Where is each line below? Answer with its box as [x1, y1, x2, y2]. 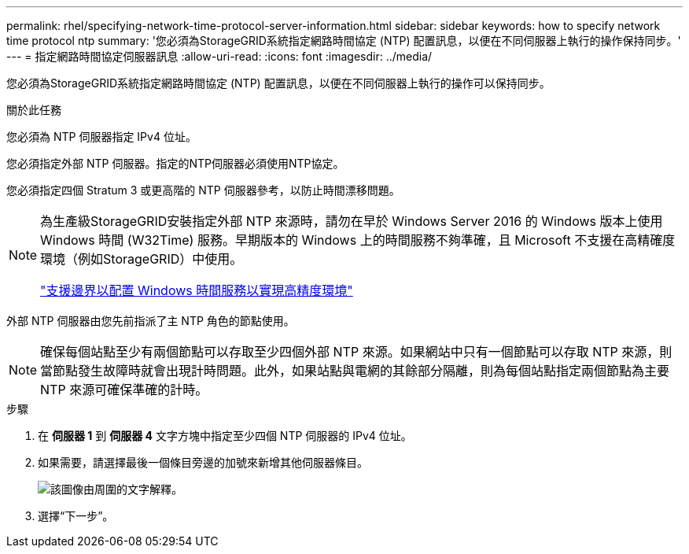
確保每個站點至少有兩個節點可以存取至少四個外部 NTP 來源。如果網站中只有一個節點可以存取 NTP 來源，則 [40, 344, 672, 360]
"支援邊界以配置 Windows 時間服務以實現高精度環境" [40, 283, 353, 298]
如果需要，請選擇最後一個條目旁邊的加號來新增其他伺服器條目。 [38, 456, 368, 469]
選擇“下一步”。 [38, 509, 114, 523]
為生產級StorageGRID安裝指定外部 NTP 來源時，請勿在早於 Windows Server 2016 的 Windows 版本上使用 [40, 213, 663, 229]
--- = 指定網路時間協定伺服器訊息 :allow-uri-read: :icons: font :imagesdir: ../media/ [6, 50, 433, 63]
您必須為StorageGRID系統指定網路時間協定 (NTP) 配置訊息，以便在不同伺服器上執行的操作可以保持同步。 [6, 76, 551, 90]
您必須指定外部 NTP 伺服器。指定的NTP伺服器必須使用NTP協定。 [6, 157, 344, 170]
